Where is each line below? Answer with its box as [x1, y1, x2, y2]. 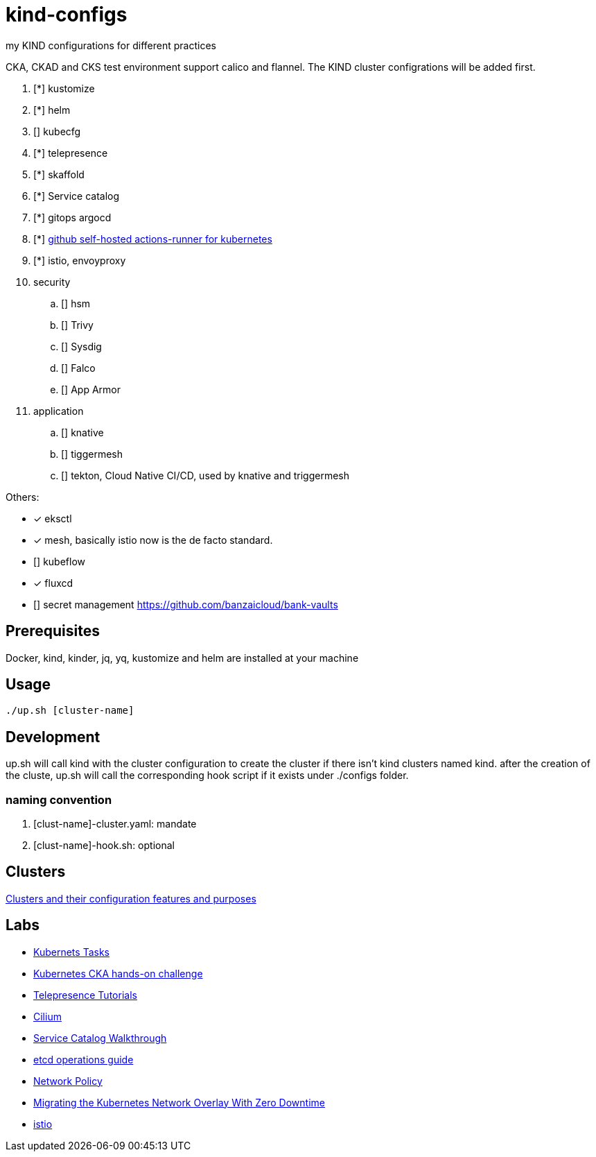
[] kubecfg [33, 125, 81, 137]
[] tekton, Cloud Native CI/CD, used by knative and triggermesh [61, 469, 349, 481]
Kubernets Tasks [33, 945, 109, 958]
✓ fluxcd [33, 576, 73, 589]
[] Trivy [61, 318, 94, 331]
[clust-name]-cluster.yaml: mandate [33, 818, 197, 830]
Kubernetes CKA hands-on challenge [33, 967, 203, 979]
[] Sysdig [61, 340, 102, 352]
